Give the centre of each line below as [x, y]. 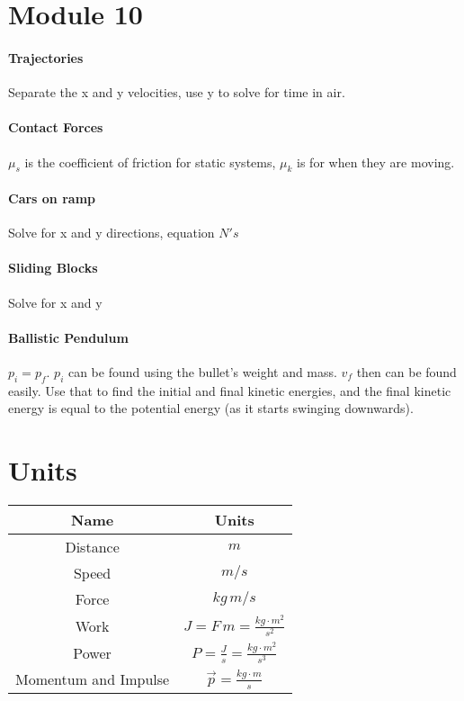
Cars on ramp [52, 198]
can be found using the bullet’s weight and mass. [202, 371]
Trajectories [46, 57]
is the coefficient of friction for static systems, [150, 162]
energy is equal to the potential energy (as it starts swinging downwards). [211, 408]
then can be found [406, 371]
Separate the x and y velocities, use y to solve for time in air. [177, 92]
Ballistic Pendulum [68, 337]
